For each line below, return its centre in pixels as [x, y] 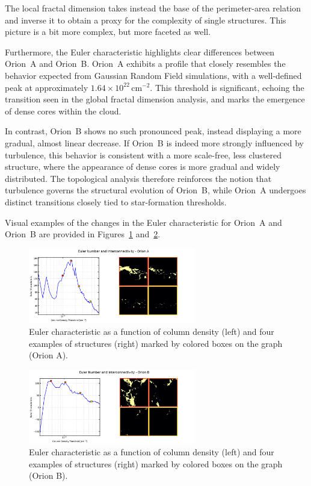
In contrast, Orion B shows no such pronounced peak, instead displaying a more [153, 131]
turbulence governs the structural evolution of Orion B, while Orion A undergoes [155, 190]
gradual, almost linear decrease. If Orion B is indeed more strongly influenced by [154, 142]
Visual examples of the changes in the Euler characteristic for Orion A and [143, 222]
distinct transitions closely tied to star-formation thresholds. [116, 201]
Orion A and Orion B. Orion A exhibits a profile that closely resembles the [145, 64]
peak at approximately [47, 87]
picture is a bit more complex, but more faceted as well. [108, 32]
